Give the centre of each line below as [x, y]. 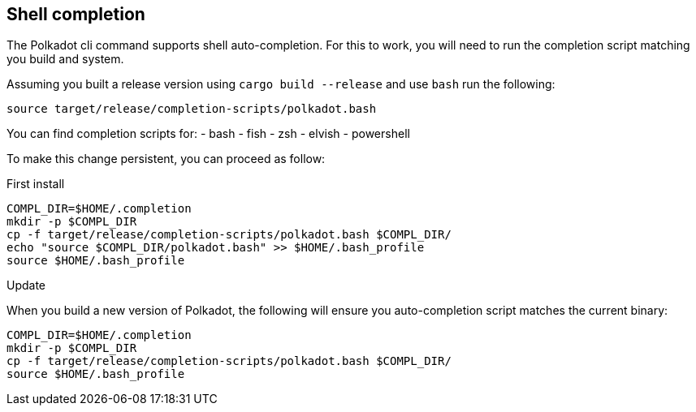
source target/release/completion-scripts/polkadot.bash [192, 109]
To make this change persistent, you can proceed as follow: [166, 159]
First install [36, 184]
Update [26, 285]
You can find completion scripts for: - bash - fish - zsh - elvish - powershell [208, 134]
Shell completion [76, 14]
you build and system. [65, 59]
